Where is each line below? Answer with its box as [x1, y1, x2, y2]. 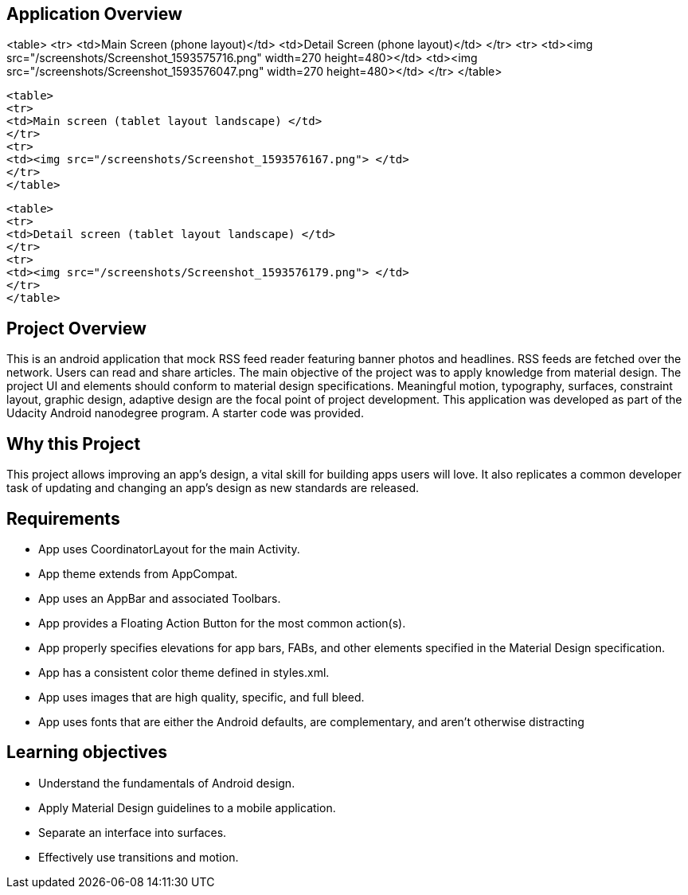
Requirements [6, 508, 120, 529]
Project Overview [6, 318, 147, 338]
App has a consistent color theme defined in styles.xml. [38, 665, 330, 679]
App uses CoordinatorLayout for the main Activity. [38, 541, 300, 556]
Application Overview [6, 4, 182, 24]
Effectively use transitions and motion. [38, 850, 239, 864]
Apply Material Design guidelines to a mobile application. [38, 800, 336, 815]
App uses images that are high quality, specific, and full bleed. [38, 690, 365, 704]
